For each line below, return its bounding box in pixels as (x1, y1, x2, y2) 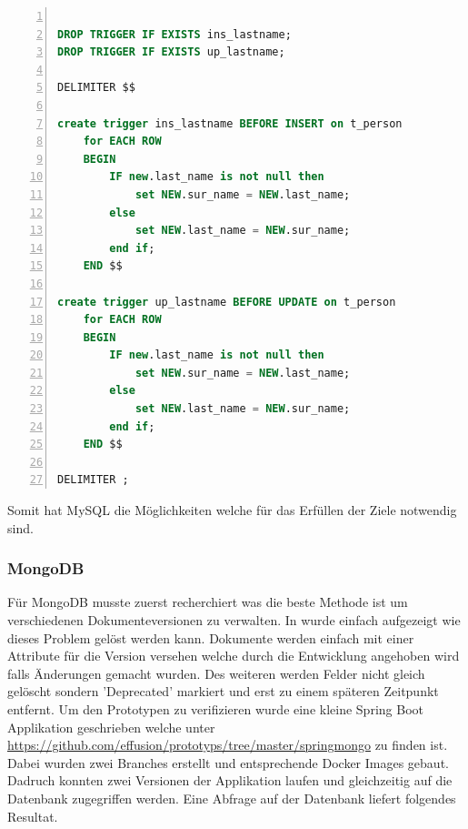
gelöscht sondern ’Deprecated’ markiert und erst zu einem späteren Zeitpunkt (7, 682, 439, 701)
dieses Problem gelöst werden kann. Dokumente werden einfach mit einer (7, 628, 414, 647)
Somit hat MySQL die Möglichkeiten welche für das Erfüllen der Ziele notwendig (7, 500, 457, 520)
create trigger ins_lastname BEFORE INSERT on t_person (57, 116, 403, 130)
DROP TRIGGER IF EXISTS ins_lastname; (57, 27, 292, 41)
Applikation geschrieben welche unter (7, 717, 215, 736)
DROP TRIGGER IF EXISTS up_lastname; (57, 45, 285, 59)
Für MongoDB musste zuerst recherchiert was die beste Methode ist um (7, 592, 408, 612)
